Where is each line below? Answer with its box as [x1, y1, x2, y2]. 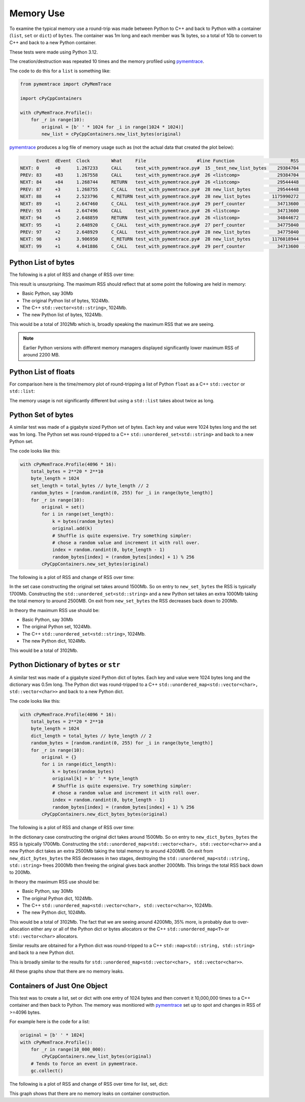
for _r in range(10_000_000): [30, 1046, 106, 1052]
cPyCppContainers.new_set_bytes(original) [41, 561, 149, 567]
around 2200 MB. [23, 351, 60, 357]
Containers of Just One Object [9, 981, 108, 990]
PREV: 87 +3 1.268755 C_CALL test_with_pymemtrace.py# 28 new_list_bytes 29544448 [20, 186, 299, 192]
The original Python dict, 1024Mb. [22, 895, 94, 901]
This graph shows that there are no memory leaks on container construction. [9, 1090, 170, 1096]
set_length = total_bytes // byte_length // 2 [30, 483, 149, 488]
